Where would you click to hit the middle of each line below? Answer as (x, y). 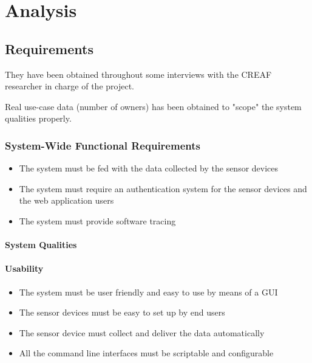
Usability (24, 268)
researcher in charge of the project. (70, 86)
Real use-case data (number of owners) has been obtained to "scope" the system (153, 106)
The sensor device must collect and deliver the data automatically (142, 332)
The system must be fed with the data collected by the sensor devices (149, 168)
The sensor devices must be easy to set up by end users (122, 312)
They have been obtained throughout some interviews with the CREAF (138, 74)
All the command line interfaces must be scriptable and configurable (146, 353)
